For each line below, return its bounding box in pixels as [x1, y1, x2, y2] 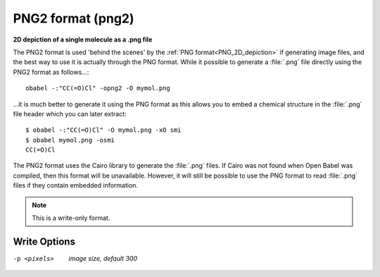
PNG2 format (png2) [13, 11, 134, 26]
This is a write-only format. [32, 214, 110, 222]
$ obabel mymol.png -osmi [25, 136, 115, 144]
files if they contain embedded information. [13, 181, 139, 190]
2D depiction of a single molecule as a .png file [13, 35, 153, 44]
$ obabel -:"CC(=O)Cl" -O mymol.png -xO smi [25, 126, 182, 134]
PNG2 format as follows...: [13, 68, 89, 76]
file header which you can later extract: [13, 109, 127, 118]
